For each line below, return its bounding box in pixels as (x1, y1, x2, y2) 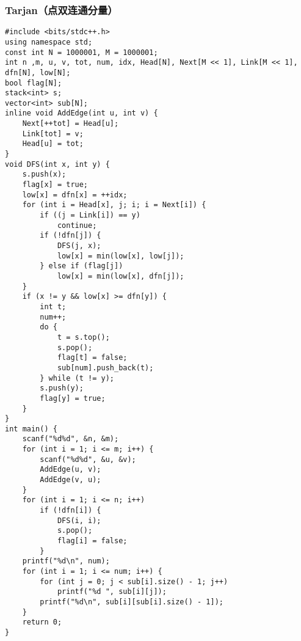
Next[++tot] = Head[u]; (22, 119, 119, 128)
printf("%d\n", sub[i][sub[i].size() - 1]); (40, 597, 223, 606)
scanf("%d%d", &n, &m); (22, 434, 119, 444)
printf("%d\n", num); (22, 557, 110, 566)
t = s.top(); (57, 332, 110, 342)
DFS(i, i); (57, 516, 101, 525)
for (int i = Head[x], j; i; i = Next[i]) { (22, 200, 206, 210)
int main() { (5, 424, 57, 433)
